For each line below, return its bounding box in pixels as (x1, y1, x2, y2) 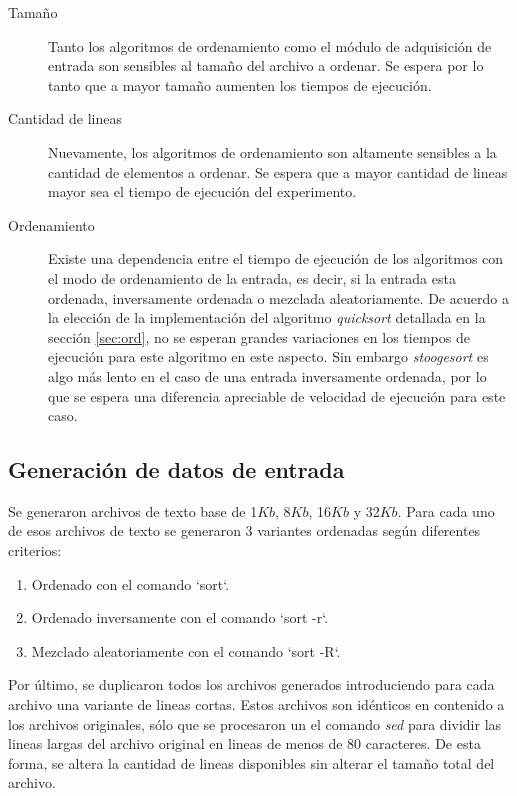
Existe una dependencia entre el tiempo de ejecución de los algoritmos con (48, 248, 504, 269)
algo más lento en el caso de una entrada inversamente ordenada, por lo (48, 365, 487, 386)
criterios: (8, 540, 62, 561)
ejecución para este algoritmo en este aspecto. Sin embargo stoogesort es (48, 346, 489, 367)
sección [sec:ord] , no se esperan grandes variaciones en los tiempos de (48, 326, 470, 347)
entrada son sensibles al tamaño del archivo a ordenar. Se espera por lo (48, 55, 484, 76)
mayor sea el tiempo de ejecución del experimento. (48, 181, 357, 202)
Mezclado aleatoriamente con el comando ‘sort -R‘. (31, 640, 341, 661)
